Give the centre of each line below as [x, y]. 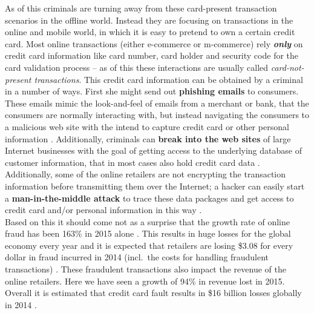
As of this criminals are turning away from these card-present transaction [141, 8]
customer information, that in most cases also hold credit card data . [132, 162]
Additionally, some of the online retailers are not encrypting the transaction [146, 174]
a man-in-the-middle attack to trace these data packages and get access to [149, 198]
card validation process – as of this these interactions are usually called [137, 67]
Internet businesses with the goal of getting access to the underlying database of [153, 150]
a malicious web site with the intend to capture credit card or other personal [147, 126]
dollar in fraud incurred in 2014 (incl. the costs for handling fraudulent [137, 257]
